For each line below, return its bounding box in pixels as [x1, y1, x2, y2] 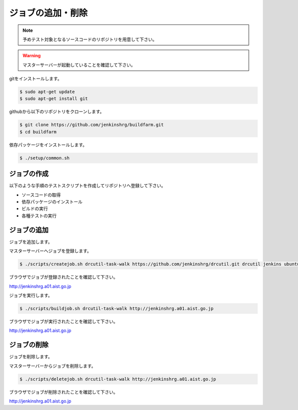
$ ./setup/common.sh [19, 155, 70, 161]
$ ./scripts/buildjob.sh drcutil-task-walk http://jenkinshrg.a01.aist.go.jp [19, 306, 214, 311]
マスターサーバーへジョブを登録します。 [9, 248, 92, 254]
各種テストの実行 [21, 212, 57, 218]
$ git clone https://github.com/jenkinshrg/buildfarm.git [19, 122, 164, 128]
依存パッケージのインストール [21, 199, 83, 205]
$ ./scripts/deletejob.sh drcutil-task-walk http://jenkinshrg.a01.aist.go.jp [19, 376, 216, 382]
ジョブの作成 [9, 170, 49, 178]
